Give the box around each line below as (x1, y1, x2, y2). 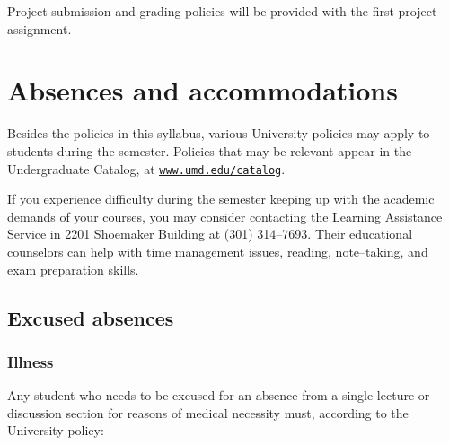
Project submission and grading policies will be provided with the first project (7, 2, 437, 20)
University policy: (7, 421, 104, 440)
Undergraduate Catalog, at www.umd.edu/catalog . (7, 159, 286, 178)
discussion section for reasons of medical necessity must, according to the (7, 403, 409, 422)
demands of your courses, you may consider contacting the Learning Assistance (7, 206, 443, 225)
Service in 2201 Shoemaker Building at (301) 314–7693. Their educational (7, 224, 413, 243)
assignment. (7, 19, 72, 38)
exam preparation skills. (7, 259, 139, 278)
